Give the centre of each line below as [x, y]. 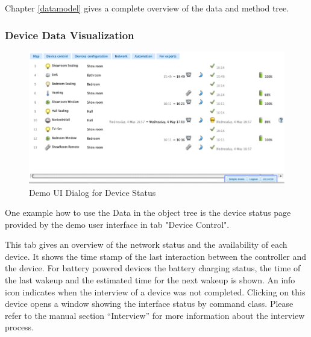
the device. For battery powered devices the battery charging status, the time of [153, 268]
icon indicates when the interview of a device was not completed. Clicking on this [155, 291]
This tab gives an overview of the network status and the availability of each [146, 244]
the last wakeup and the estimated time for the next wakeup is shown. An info [150, 280]
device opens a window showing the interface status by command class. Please [149, 304]
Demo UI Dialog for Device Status [93, 192]
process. [20, 327]
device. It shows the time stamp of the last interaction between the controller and [156, 256]
